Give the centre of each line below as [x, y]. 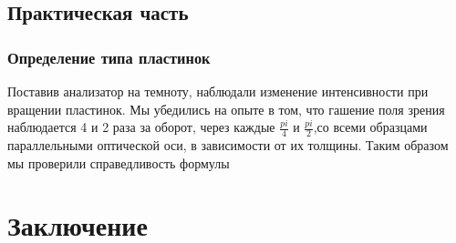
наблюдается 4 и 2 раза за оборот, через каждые [141, 127]
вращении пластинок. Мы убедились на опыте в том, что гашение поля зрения [226, 109]
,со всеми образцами [370, 127]
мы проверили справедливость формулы [119, 162]
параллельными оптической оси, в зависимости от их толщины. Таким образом [228, 145]
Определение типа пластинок [109, 57]
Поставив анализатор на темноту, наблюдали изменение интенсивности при [218, 91]
